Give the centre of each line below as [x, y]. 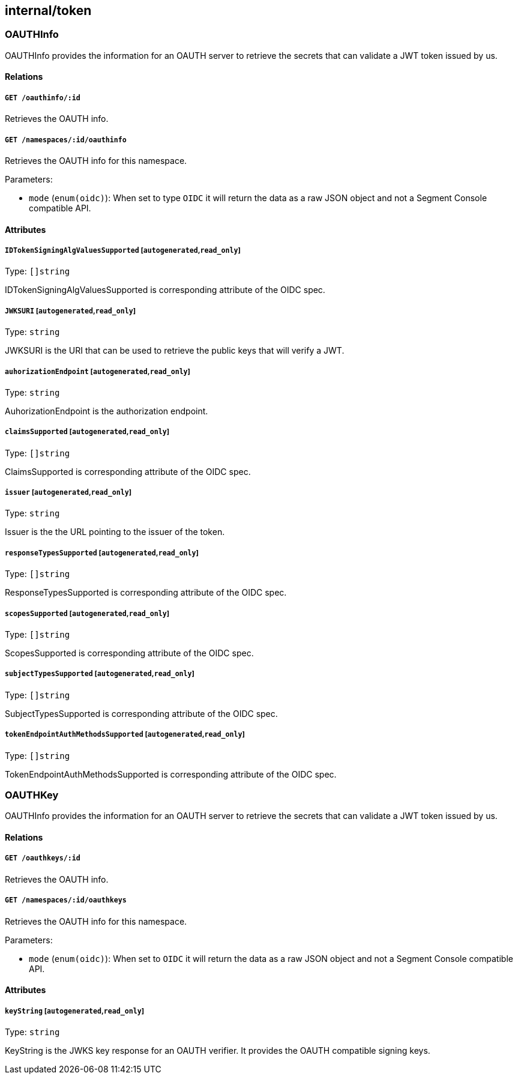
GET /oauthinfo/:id [43, 98]
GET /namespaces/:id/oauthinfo [66, 140]
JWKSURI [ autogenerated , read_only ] [71, 311]
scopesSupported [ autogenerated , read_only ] [87, 613]
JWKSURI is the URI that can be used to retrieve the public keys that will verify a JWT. [175, 351]
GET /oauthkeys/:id [43, 858]
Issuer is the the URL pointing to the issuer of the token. [115, 532]
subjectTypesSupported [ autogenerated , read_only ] [100, 674]
